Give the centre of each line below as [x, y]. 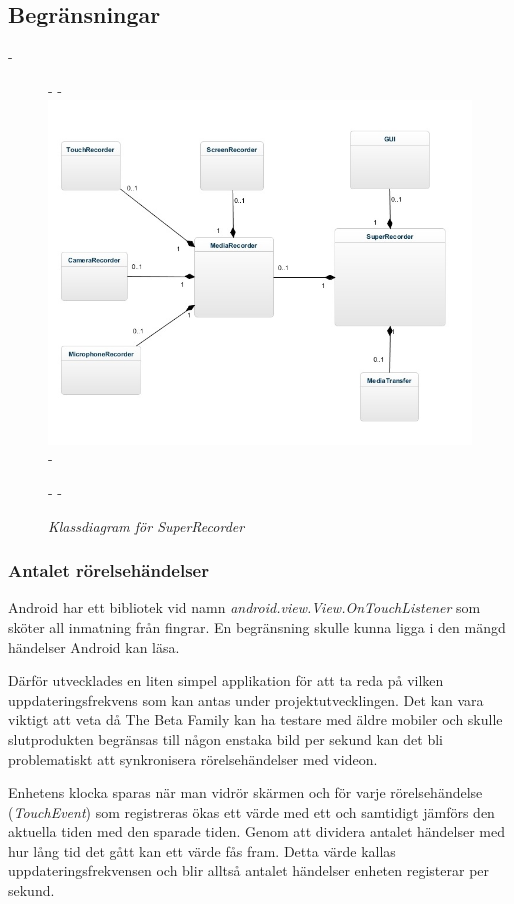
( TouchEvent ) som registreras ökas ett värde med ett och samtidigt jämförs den [251, 811]
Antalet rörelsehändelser [108, 570]
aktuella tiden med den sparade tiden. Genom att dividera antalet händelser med [256, 831]
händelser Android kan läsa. [94, 646]
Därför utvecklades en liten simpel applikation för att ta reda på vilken [226, 680]
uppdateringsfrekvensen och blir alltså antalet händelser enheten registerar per [249, 870]
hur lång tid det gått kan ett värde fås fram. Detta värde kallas [202, 850]
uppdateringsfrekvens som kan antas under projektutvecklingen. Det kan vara [246, 699]
